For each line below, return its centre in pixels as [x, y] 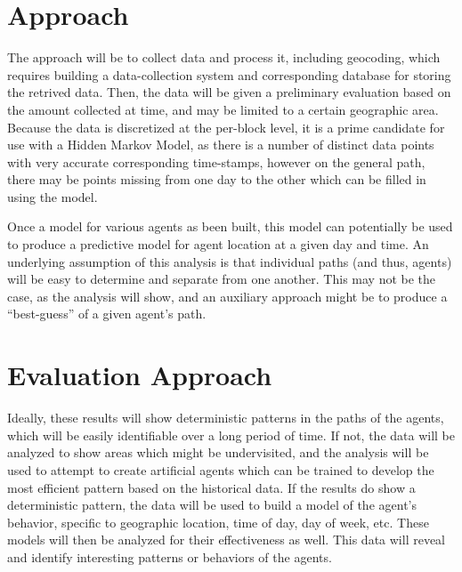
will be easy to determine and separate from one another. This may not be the [222, 279]
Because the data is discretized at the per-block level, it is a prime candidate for [226, 127]
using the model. [53, 196]
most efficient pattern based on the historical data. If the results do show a [211, 487]
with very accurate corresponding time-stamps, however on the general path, [216, 161]
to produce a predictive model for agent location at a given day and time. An [218, 244]
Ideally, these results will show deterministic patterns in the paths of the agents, [226, 418]
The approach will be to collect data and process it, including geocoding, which [224, 57]
